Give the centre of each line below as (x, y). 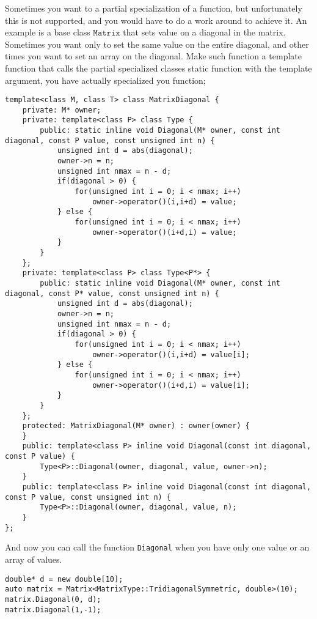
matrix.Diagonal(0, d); (53, 599)
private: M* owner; (62, 110)
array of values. (34, 559)
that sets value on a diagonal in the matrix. (204, 32)
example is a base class (48, 32)
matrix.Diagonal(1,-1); (53, 610)
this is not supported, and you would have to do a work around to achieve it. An (156, 20)
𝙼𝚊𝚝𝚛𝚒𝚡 (107, 33)
